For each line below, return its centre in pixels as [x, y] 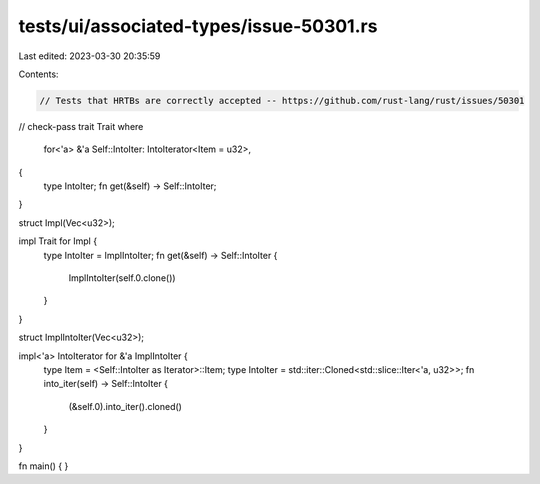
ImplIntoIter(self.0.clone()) [122, 278]
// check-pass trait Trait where [81, 126]
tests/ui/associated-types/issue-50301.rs [198, 26]
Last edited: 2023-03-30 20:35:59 [89, 56]
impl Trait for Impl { [58, 241]
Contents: [38, 74]
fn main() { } [43, 466]
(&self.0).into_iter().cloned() [125, 406]
